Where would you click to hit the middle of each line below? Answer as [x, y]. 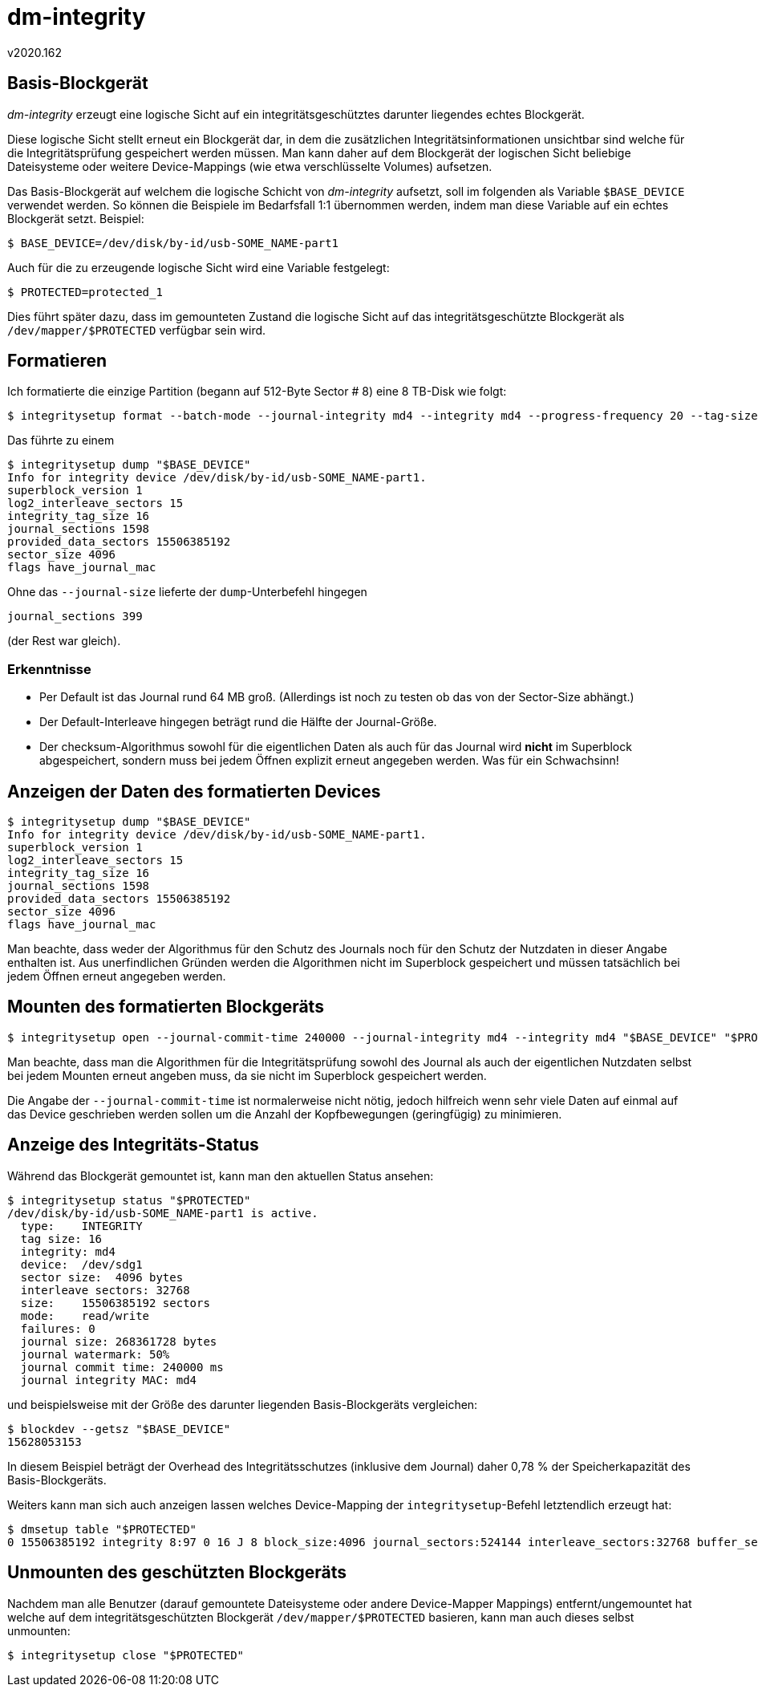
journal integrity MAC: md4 [109, 1380]
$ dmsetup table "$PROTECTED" [102, 1529]
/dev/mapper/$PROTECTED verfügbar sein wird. [137, 330]
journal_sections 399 [75, 617]
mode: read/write [85, 1315]
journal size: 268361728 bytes [119, 1341]
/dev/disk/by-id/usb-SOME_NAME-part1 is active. [163, 1213]
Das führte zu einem [61, 441]
